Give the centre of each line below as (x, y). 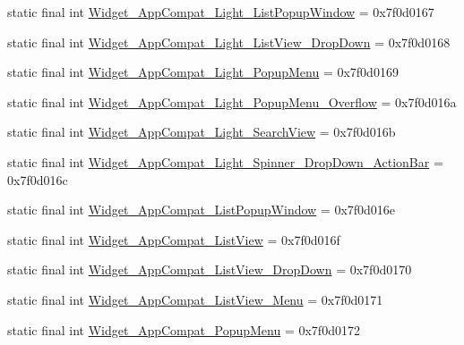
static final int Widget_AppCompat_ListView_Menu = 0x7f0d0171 (195, 299)
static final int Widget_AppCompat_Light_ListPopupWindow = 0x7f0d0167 (221, 12)
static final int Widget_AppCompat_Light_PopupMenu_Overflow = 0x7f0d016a (232, 101)
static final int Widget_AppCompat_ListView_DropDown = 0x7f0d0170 (210, 269)
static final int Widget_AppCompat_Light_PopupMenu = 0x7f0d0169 (203, 72)
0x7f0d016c (38, 179)
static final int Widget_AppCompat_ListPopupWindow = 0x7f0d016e (202, 210)
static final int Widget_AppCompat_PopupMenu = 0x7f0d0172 (184, 329)
